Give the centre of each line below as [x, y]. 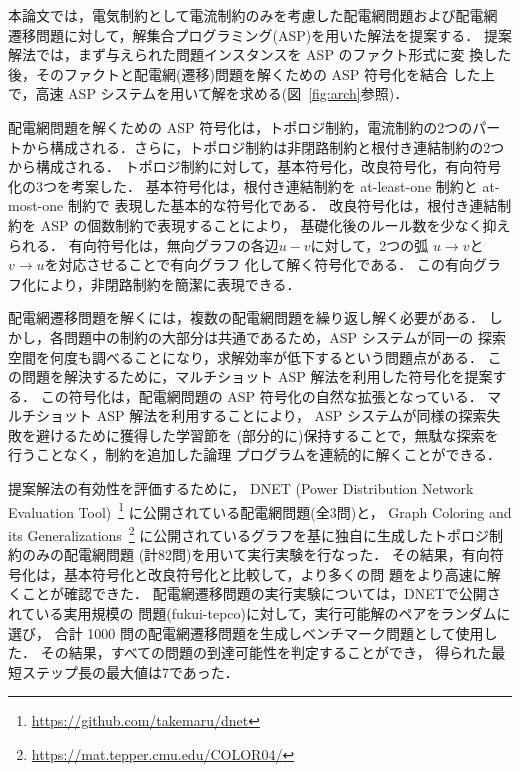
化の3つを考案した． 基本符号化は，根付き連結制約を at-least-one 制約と [243, 185]
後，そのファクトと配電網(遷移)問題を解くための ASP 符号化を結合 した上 [251, 73]
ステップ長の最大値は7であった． [130, 671]
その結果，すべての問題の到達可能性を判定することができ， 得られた [266, 652]
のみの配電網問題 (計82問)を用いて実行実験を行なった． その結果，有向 [255, 554]
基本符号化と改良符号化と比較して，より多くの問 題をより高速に [275, 573]
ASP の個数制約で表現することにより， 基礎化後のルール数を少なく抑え [275, 224]
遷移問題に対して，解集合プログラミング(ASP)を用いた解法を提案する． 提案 [260, 34]
